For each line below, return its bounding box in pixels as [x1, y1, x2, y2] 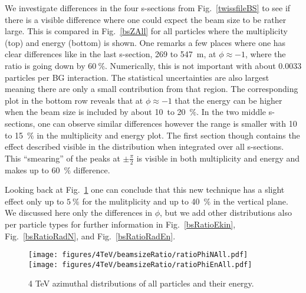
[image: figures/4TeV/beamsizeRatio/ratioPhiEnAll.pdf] [28, 260, 252, 269]
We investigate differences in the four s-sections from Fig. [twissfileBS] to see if [5, 2, 291, 14]
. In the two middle [196, 106, 266, 118]
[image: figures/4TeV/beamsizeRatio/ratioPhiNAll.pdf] [28, 251, 248, 259]
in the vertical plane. [213, 195, 288, 207]
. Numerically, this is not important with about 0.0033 [105, 59, 302, 71]
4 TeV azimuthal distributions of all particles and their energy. [28, 277, 254, 289]
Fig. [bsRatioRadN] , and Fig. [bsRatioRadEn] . [5, 229, 176, 242]
